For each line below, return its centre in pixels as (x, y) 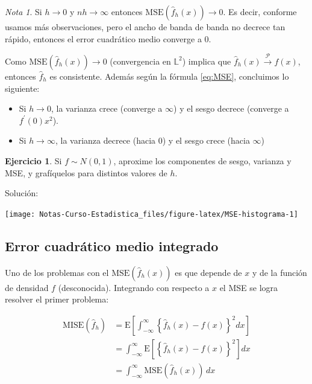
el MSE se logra (249, 287)
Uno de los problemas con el (57, 272)
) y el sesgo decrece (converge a (231, 108)
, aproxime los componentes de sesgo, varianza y (202, 160)
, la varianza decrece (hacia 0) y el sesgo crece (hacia (152, 140)
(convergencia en (140, 61)
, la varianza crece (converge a (107, 108)
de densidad (27, 287)
